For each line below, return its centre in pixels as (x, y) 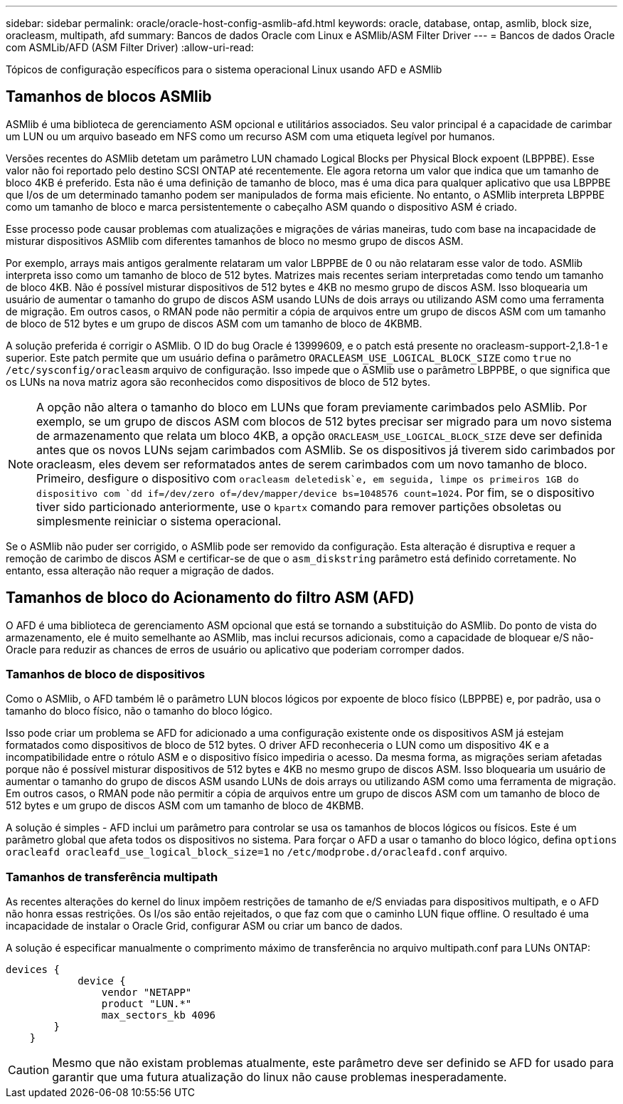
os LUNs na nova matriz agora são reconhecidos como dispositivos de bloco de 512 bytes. (218, 382)
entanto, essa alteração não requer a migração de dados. (140, 570)
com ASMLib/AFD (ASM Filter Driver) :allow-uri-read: (130, 47)
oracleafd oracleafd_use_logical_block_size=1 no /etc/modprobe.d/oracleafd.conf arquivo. (257, 852)
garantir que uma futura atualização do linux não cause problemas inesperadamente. (279, 1077)
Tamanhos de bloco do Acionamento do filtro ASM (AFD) (210, 598)
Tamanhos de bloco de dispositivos (106, 674)
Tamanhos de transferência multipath (112, 877)
